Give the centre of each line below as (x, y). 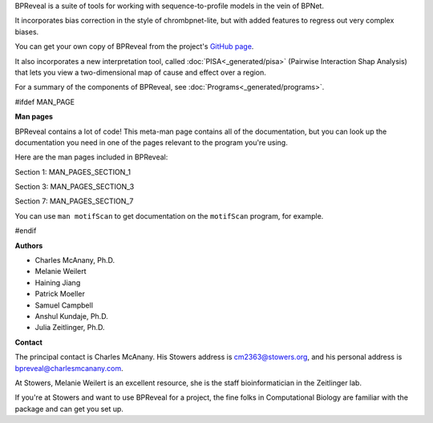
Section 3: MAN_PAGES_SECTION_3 (75, 187)
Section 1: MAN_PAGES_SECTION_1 (73, 171)
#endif (26, 231)
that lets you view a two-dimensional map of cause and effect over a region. (140, 72)
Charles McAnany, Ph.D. (75, 260)
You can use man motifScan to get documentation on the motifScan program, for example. (169, 216)
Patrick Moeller (60, 294)
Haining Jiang (58, 282)
